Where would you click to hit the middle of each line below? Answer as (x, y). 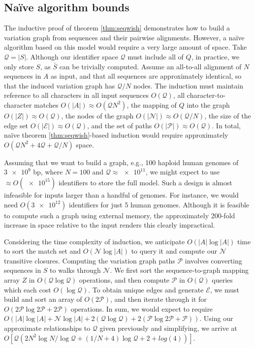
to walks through (75, 270)
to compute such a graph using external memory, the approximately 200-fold (120, 215)
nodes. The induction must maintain (188, 85)
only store (19, 66)
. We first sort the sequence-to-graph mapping (179, 270)
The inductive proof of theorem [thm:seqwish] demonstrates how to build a (117, 28)
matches (46, 104)
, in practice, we (215, 56)
